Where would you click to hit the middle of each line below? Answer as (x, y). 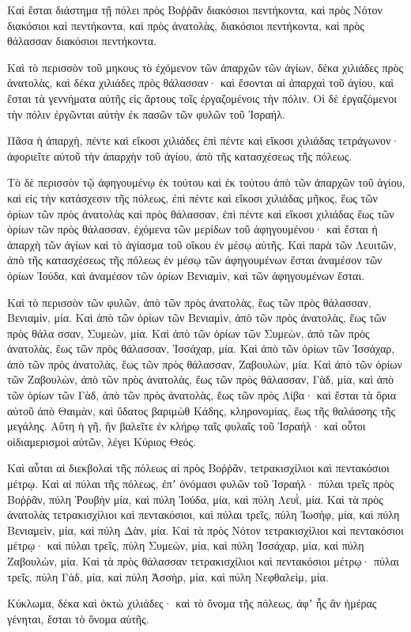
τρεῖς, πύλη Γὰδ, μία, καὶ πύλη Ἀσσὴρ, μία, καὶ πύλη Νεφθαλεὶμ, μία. (168, 576)
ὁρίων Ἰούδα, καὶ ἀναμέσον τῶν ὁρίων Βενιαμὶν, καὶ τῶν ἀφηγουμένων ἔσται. (186, 275)
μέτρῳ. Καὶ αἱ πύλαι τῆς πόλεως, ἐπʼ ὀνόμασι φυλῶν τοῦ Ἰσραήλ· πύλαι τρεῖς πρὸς (201, 484)
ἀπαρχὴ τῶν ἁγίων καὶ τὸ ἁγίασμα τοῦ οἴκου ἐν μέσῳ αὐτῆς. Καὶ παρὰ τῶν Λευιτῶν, (202, 244)
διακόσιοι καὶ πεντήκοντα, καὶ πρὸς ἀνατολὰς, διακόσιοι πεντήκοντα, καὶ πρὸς (186, 25)
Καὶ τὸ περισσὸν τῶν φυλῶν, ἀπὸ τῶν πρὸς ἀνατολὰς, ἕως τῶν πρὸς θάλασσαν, (189, 302)
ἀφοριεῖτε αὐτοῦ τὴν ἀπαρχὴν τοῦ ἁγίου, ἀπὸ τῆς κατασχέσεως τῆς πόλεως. (180, 155)
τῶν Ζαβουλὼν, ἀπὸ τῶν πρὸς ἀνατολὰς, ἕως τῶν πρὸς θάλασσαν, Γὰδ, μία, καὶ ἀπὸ (201, 379)
